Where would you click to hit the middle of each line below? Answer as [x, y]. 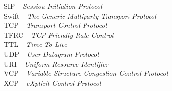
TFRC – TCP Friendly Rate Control [59, 34]
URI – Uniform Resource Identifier [56, 63]
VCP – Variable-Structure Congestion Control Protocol [86, 73]
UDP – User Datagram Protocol [52, 54]
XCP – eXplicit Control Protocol [53, 82]
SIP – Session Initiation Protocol [53, 6]
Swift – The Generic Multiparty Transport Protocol [80, 15]
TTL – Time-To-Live [36, 44]
